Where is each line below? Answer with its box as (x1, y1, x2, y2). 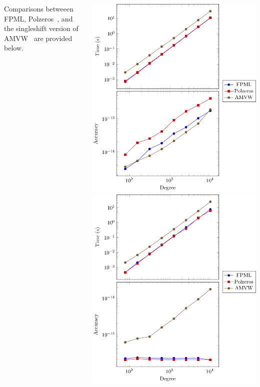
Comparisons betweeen (4, 3, 74, 13)
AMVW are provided (4, 32, 72, 43)
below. (4, 42, 23, 53)
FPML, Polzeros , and (4, 13, 73, 23)
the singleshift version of (4, 23, 78, 33)
